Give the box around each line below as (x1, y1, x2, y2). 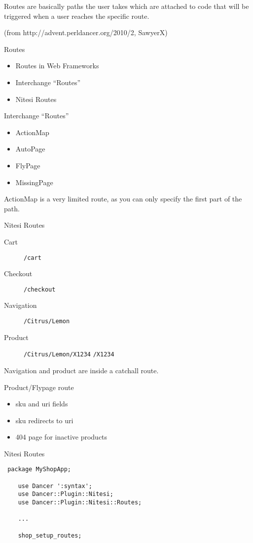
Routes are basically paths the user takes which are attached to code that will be (4, 1, 249, 11)
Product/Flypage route (4, 382, 74, 392)
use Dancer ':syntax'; (18, 482, 92, 490)
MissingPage (15, 177, 53, 187)
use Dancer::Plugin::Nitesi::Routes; (18, 499, 142, 506)
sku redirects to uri (15, 415, 73, 425)
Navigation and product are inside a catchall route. (4, 365, 159, 375)
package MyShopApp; (7, 466, 72, 473)
